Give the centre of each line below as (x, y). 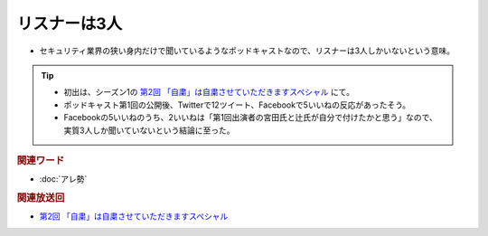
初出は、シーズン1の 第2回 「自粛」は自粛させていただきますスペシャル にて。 (209, 92)
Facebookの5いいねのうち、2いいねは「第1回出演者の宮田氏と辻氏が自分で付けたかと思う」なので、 (250, 118)
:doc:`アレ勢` (63, 179)
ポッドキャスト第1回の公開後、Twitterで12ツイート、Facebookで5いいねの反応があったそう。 (237, 105)
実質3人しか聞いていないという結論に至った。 (149, 130)
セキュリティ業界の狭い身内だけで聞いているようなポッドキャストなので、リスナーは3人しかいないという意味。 (247, 51)
